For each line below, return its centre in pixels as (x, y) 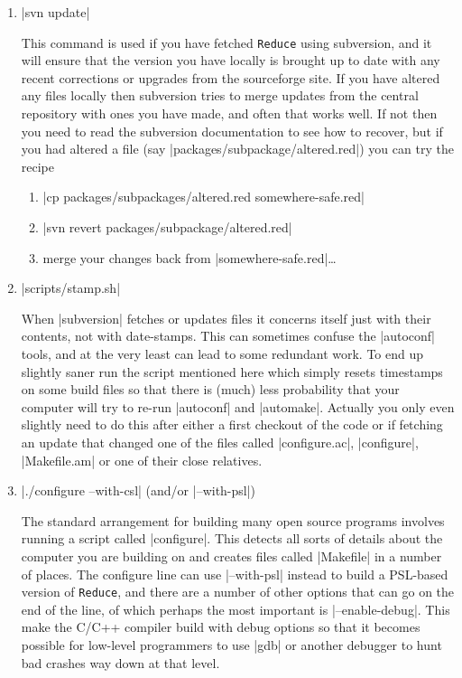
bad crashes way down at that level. (120, 662)
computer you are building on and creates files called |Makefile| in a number (231, 556)
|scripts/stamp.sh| (71, 288)
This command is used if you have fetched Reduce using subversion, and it (226, 42)
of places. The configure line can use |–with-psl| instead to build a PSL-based (235, 574)
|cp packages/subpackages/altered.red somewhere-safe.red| (203, 197)
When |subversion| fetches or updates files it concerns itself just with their (226, 318)
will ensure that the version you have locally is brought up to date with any (231, 60)
